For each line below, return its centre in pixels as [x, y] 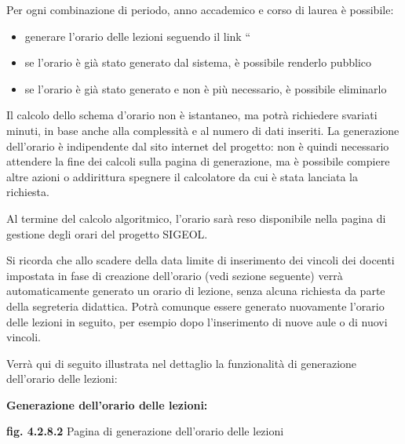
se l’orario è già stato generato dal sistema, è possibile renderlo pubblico [198, 62]
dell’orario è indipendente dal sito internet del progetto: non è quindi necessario [198, 146]
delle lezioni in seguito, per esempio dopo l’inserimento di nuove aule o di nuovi [197, 321]
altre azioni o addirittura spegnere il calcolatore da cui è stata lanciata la [182, 176]
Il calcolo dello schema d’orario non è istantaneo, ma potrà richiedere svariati [192, 115]
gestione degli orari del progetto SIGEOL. [107, 233]
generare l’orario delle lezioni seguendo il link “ [138, 36]
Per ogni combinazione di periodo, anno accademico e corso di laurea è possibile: [200, 9]
